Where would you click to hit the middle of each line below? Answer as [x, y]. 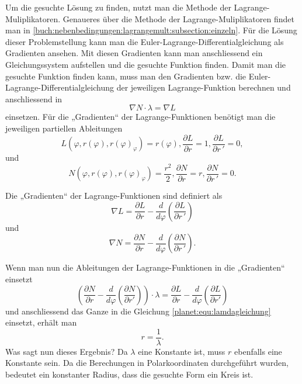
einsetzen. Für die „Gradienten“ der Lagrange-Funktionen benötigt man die [140, 117]
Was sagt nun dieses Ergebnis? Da [67, 351]
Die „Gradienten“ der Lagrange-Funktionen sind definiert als [114, 196]
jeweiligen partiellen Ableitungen [64, 128]
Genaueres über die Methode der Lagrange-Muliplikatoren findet [178, 18]
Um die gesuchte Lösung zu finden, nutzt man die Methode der [118, 7]
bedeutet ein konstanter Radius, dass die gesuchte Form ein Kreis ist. [129, 374]
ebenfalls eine [258, 351]
